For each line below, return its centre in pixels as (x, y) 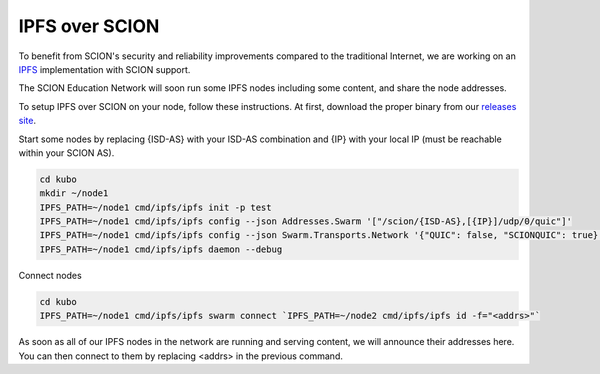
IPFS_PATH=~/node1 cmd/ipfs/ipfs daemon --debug (161, 249)
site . (27, 121)
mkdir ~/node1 (74, 193)
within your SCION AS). (66, 152)
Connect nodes (50, 275)
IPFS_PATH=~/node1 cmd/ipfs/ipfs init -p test (155, 207)
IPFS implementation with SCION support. (104, 69)
